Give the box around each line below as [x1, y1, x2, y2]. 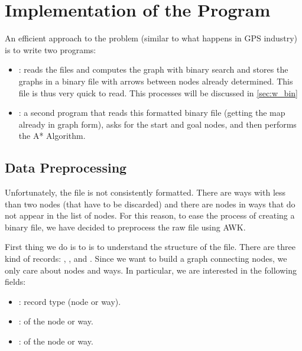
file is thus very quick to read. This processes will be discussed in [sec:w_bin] [18, 86, 298, 99]
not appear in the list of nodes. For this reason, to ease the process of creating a [5, 209, 295, 222]
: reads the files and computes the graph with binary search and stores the [18, 63, 288, 76]
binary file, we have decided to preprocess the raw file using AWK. [5, 220, 246, 233]
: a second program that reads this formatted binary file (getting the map [18, 106, 285, 119]
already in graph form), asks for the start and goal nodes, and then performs [18, 118, 297, 130]
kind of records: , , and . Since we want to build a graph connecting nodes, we [5, 252, 287, 265]
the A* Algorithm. [18, 129, 86, 142]
